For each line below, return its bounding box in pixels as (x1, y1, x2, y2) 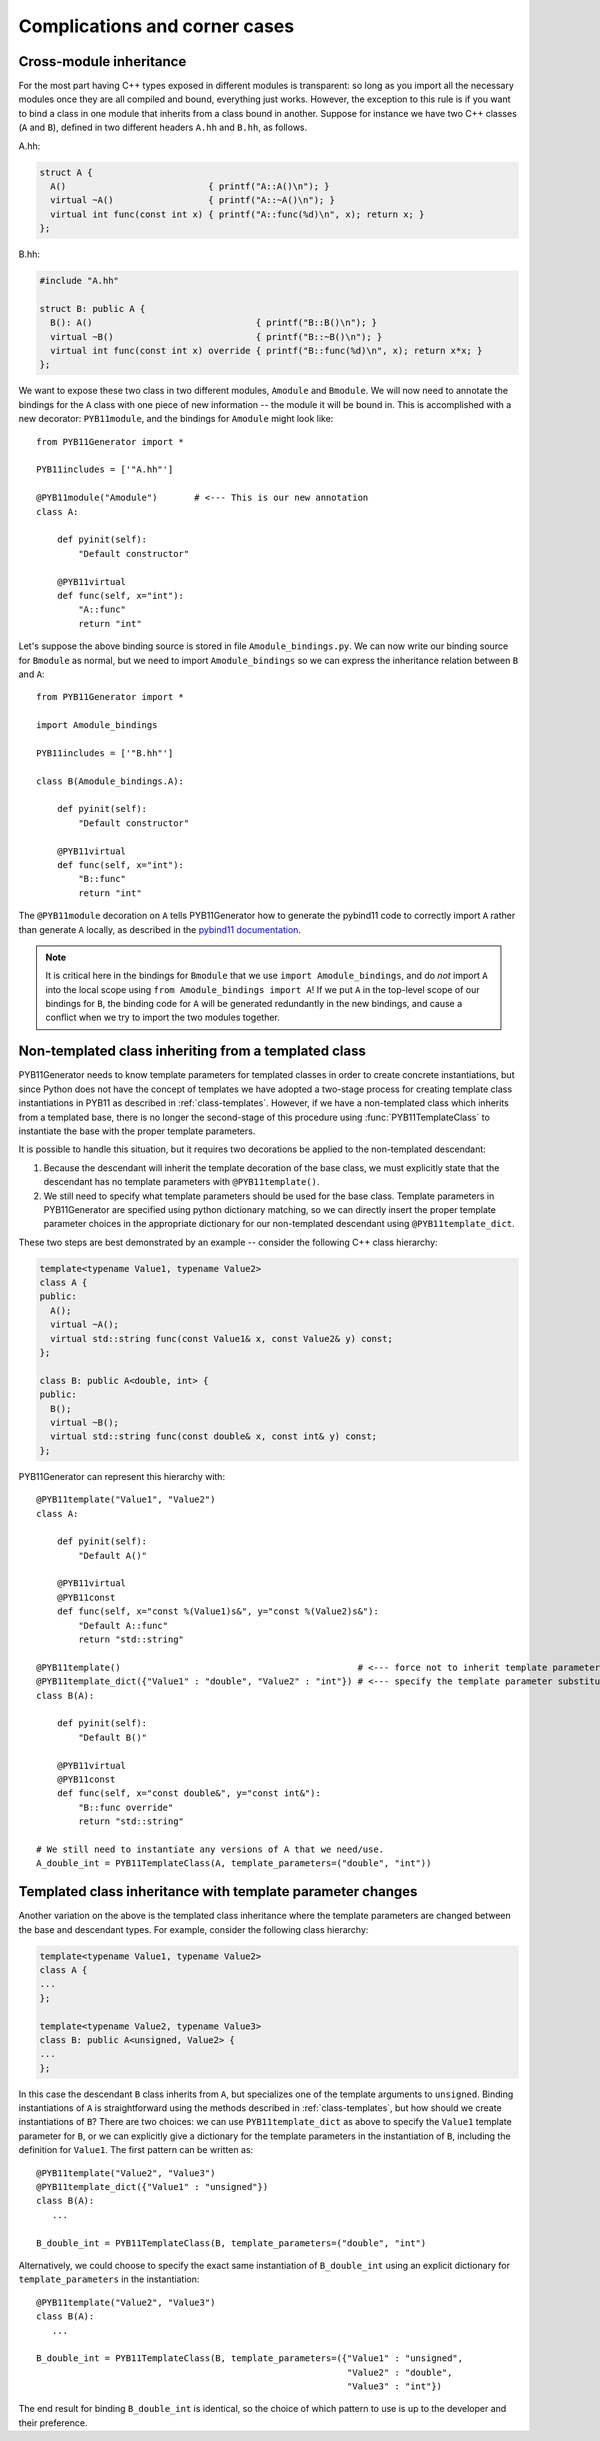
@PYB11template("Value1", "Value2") (36, 1494, 216, 1505)
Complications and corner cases (18, 15, 295, 37)
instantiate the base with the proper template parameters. (18, 1125, 256, 1137)
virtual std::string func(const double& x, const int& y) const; (50, 1431, 378, 1442)
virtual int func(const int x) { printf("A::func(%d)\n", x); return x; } (50, 208, 425, 220)
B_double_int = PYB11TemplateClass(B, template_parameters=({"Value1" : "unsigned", (36, 2353, 464, 2364)
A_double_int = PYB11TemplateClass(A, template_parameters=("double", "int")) (36, 1858, 432, 1869)
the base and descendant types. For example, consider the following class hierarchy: (18, 1923, 369, 1935)
